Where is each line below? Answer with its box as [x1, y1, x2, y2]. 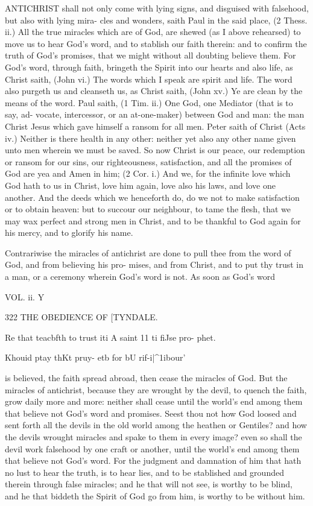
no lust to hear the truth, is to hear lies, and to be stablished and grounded [5, 466, 284, 478]
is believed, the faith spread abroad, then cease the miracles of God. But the [5, 372, 288, 384]
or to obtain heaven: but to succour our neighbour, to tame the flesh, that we [5, 203, 291, 215]
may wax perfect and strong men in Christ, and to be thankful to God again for [5, 214, 301, 227]
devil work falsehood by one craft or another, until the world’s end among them [5, 442, 300, 455]
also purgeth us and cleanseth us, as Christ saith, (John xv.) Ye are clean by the [5, 84, 303, 97]
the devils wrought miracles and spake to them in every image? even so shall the [5, 431, 302, 443]
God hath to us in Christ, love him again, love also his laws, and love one [5, 179, 276, 191]
